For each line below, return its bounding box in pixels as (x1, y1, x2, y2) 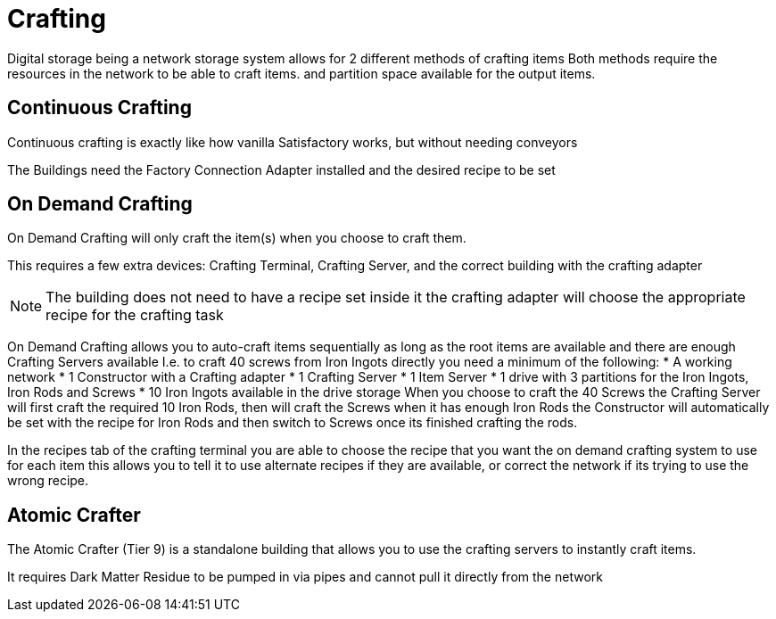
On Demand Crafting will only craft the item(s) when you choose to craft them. (7, 230, 466, 246)
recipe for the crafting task (45, 306, 224, 325)
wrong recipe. (7, 473, 89, 489)
